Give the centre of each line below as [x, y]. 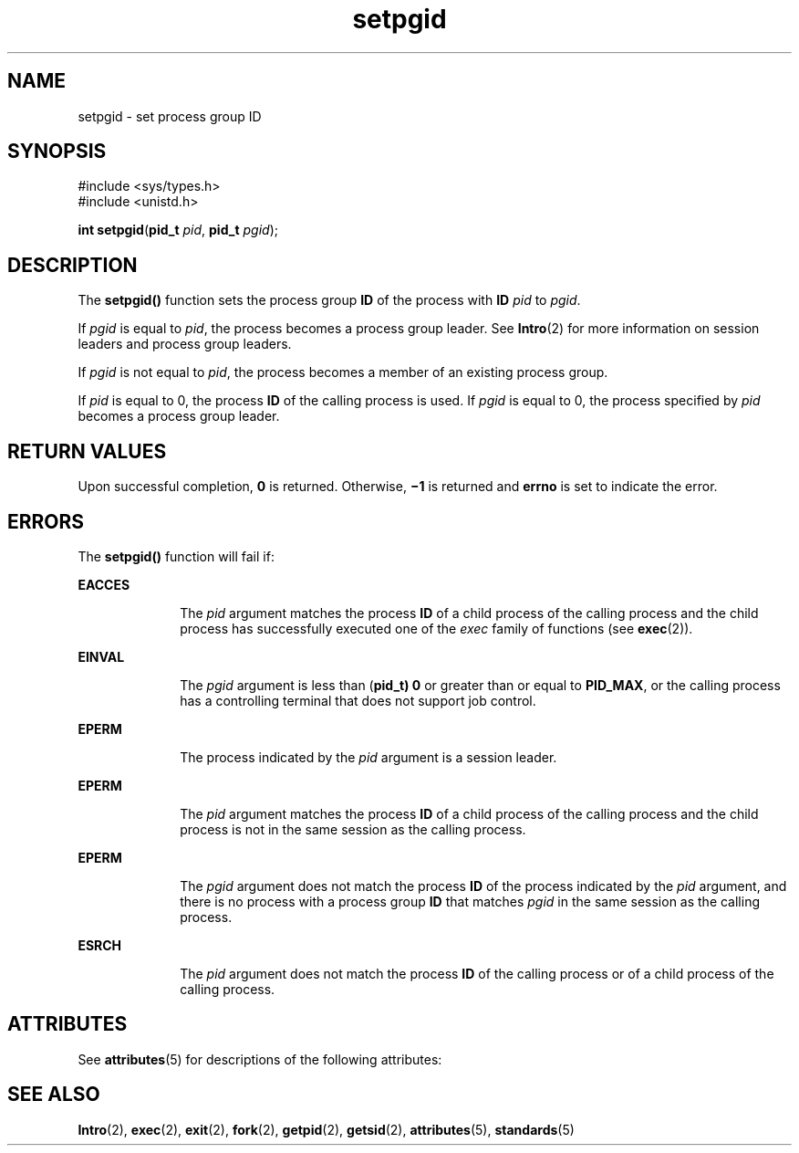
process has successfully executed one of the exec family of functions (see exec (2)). [436, 628]
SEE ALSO [54, 1095]
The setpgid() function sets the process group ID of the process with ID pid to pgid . [329, 300]
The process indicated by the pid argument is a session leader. [368, 757]
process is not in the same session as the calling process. [353, 829]
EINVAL [101, 656]
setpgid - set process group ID [170, 116]
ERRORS [46, 521]
